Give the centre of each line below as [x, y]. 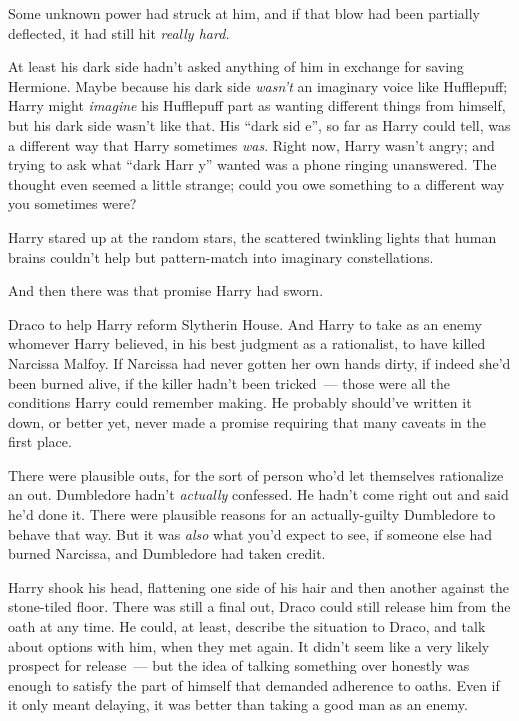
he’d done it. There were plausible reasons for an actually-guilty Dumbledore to [252, 514]
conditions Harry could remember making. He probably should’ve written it [240, 402]
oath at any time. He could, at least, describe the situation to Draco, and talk [247, 626]
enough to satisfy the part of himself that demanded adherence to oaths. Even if [254, 684]
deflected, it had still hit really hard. [119, 32]
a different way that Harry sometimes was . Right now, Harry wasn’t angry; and [251, 144]
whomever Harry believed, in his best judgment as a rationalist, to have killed [247, 343]
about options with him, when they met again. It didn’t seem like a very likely [249, 645]
